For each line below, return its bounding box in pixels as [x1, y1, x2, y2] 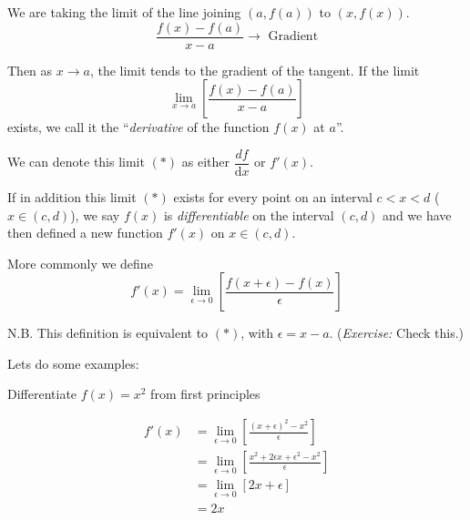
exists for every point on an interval [173, 187, 373, 206]
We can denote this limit [7, 152, 145, 171]
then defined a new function [7, 223, 163, 242]
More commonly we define [7, 253, 153, 272]
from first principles [150, 384, 261, 403]
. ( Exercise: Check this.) [329, 323, 465, 342]
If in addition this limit [7, 187, 137, 206]
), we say [70, 205, 120, 224]
